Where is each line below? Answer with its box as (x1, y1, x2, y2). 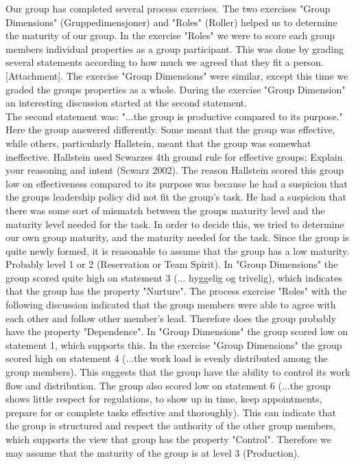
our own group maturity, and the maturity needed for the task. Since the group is (5, 230, 349, 245)
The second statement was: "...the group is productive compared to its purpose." (5, 109, 343, 123)
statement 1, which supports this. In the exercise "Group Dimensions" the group (5, 337, 342, 352)
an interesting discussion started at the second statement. (5, 95, 248, 110)
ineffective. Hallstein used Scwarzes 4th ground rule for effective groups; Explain (5, 149, 343, 163)
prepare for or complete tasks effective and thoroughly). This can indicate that (5, 405, 336, 419)
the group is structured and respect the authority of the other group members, (5, 418, 336, 433)
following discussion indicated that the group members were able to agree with (5, 297, 336, 312)
